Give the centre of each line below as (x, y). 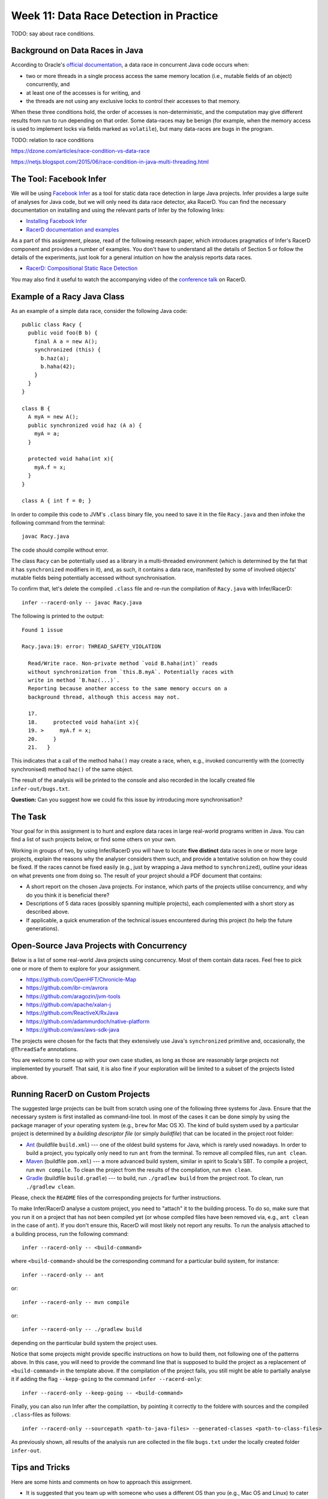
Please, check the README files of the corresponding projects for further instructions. (116, 1197)
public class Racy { (52, 325)
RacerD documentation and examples (73, 229)
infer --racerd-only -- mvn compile (76, 1302)
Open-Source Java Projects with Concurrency (99, 946)
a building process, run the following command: (70, 1234)
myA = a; (47, 434)
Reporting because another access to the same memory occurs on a (127, 689)
